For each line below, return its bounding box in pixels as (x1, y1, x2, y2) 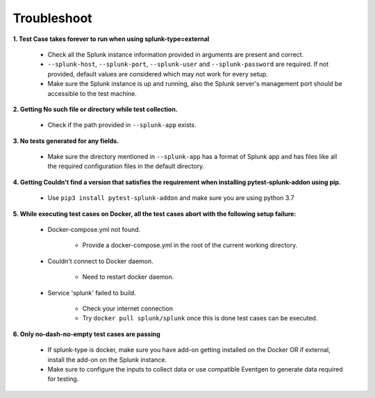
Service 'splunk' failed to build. (47, 288, 137, 297)
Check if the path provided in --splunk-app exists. (47, 121, 197, 129)
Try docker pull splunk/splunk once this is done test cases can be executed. (82, 314, 318, 322)
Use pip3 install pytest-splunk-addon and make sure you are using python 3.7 (47, 194, 294, 202)
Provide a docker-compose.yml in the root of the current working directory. (82, 241, 298, 249)
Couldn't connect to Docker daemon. (47, 257, 154, 265)
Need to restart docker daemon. (82, 273, 174, 281)
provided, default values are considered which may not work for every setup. (47, 69, 269, 78)
